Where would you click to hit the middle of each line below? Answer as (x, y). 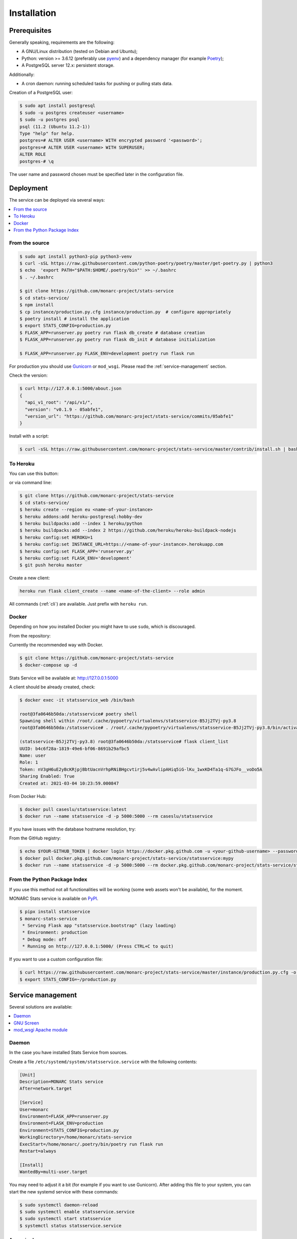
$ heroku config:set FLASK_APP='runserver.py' (77, 551)
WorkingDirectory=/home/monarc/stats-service (76, 1137)
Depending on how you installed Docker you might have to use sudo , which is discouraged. (102, 626)
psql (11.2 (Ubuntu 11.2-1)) (55, 127)
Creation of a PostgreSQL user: (41, 93)
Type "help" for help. (47, 133)
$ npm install (37, 305)
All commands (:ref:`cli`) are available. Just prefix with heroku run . (78, 604)
